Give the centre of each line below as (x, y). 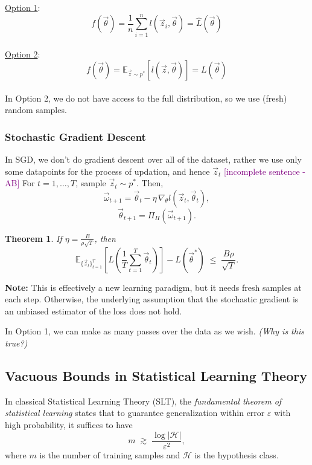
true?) (16, 343)
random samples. (36, 110)
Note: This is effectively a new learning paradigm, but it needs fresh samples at (153, 287)
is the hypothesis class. (237, 454)
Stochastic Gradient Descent (75, 136)
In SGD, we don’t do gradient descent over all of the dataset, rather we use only (153, 159)
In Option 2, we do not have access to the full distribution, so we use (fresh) (146, 98)
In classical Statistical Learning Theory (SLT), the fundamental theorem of (143, 401)
